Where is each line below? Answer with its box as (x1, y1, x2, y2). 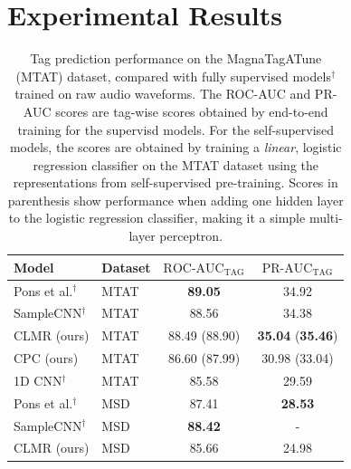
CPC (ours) (14, 349, 79, 368)
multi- (308, 208, 343, 227)
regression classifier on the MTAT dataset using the (33, 155, 319, 174)
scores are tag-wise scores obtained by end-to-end (55, 101, 328, 120)
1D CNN (14, 370, 62, 389)
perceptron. (159, 226, 223, 245)
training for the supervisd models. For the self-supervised (17, 120, 335, 139)
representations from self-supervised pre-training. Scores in (13, 173, 338, 192)
